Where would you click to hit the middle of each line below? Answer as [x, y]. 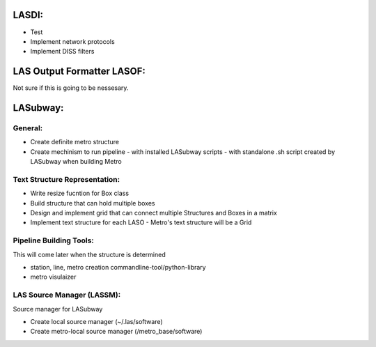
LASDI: [28, 15]
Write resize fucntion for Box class [79, 193]
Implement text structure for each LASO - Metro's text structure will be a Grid [141, 222]
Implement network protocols [72, 41]
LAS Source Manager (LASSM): [67, 295]
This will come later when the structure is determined [89, 254]
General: [28, 128]
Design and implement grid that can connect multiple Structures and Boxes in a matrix [154, 213]
